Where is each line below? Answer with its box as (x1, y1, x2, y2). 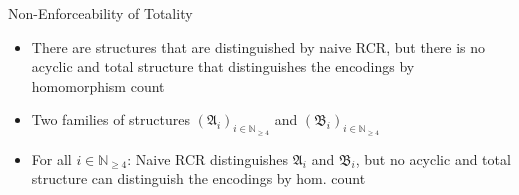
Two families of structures (31, 109, 190, 130)
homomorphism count (31, 75, 165, 96)
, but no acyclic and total (355, 148, 511, 169)
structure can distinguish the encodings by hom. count (31, 168, 366, 189)
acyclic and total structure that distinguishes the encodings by (31, 56, 415, 77)
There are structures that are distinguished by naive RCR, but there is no (31, 36, 486, 57)
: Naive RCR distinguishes (127, 148, 289, 169)
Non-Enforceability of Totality (8, 3, 193, 23)
